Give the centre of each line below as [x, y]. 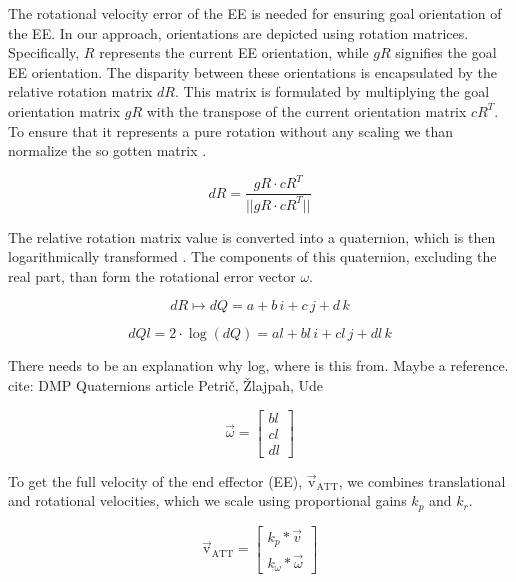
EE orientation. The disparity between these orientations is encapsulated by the [252, 71]
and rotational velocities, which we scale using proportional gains [207, 500]
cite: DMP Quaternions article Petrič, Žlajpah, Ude [166, 385]
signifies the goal [446, 52]
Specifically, [44, 52]
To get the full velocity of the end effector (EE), [155, 480]
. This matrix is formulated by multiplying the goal [332, 91]
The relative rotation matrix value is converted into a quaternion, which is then [252, 236]
